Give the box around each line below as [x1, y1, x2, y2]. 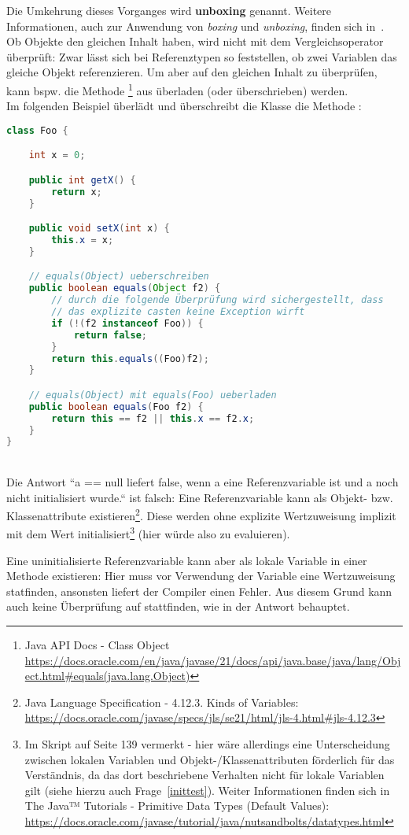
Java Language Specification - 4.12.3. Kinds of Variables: [24, 693, 299, 710]
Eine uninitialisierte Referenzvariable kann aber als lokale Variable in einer [6, 552, 367, 568]
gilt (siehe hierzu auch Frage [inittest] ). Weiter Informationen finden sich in [24, 781, 390, 798]
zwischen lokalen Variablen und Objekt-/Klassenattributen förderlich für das [24, 751, 395, 767]
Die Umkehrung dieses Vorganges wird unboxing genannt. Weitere [6, 2, 332, 18]
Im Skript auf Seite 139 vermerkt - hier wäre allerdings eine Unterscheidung [24, 735, 390, 752]
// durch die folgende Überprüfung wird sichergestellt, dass [51, 294, 384, 306]
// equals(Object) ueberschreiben [28, 271, 209, 283]
